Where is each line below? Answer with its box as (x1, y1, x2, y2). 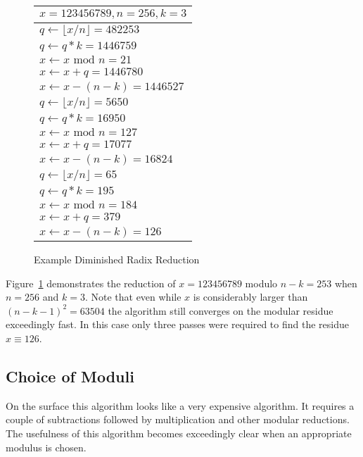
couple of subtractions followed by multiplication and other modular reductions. (6, 412, 350, 427)
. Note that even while (84, 289, 181, 304)
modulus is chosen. (6, 439, 87, 454)
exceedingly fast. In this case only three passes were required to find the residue (6, 317, 349, 332)
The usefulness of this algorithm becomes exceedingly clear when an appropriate (6, 425, 352, 440)
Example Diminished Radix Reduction (34, 252, 200, 266)
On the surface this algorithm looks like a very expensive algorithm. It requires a (6, 398, 355, 413)
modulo (245, 275, 278, 290)
